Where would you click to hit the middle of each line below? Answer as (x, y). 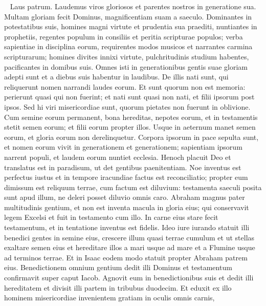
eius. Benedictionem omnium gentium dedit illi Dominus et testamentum (118, 267)
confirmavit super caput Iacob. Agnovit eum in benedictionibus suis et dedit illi (129, 278)
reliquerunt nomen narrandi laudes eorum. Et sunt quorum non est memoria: (125, 86)
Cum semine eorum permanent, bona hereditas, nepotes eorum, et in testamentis (131, 117)
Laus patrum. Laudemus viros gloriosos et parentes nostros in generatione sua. (133, 6)
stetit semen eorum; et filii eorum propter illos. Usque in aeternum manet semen (130, 127)
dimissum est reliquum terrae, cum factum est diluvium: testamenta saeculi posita (133, 187)
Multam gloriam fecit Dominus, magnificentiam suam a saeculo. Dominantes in (128, 16)
